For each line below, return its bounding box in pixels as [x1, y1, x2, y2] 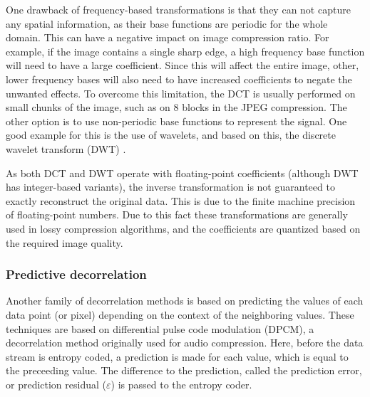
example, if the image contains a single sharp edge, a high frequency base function [6, 43, 365, 58]
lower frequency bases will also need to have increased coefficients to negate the [6, 71, 352, 86]
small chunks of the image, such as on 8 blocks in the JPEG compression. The [6, 100, 347, 115]
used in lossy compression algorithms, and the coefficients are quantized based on [6, 221, 361, 235]
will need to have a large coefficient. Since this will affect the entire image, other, [6, 58, 359, 73]
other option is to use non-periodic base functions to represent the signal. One [6, 113, 347, 128]
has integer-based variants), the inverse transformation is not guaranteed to [6, 179, 335, 194]
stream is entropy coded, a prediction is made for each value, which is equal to [6, 349, 349, 364]
